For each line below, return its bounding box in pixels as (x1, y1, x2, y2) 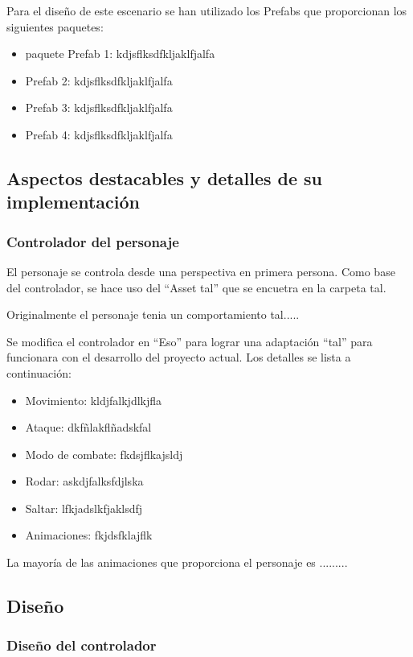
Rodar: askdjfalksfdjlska (25, 473, 144, 490)
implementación (6, 189, 140, 214)
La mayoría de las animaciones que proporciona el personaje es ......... (6, 554, 348, 571)
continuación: (6, 364, 72, 381)
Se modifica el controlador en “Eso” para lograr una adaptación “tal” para (6, 333, 373, 349)
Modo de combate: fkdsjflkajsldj (25, 445, 183, 462)
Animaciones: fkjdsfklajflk (25, 527, 153, 543)
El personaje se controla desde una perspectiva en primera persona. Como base (6, 262, 395, 279)
